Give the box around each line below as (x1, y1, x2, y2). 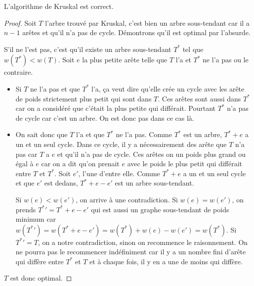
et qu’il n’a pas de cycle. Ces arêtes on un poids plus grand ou (57, 148, 246, 159)
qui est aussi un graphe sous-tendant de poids (91, 204, 229, 214)
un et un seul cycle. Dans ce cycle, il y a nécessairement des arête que (15, 139, 227, 149)
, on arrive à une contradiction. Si (76, 194, 178, 204)
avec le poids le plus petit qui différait (127, 158, 243, 169)
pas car (15, 148, 38, 159)
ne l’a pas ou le (203, 54, 249, 65)
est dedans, (44, 178, 78, 188)
